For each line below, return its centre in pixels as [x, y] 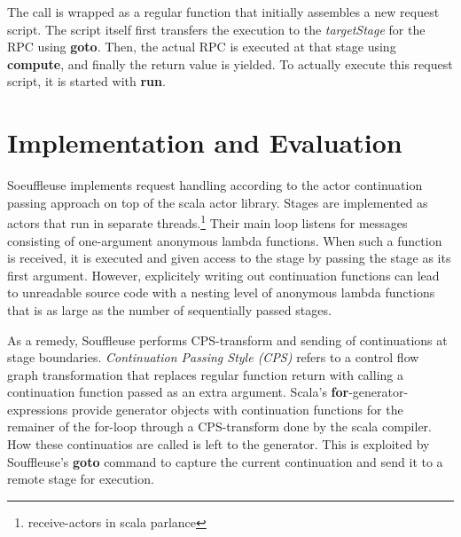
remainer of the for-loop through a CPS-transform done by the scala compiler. [219, 426]
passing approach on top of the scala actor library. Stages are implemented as [218, 202]
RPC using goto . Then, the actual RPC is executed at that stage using [202, 47]
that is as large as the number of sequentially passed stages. [169, 309]
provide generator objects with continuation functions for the [237, 409]
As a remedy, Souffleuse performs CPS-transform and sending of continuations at [227, 340]
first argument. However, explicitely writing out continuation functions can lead [223, 275]
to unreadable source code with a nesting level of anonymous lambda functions [221, 292]
